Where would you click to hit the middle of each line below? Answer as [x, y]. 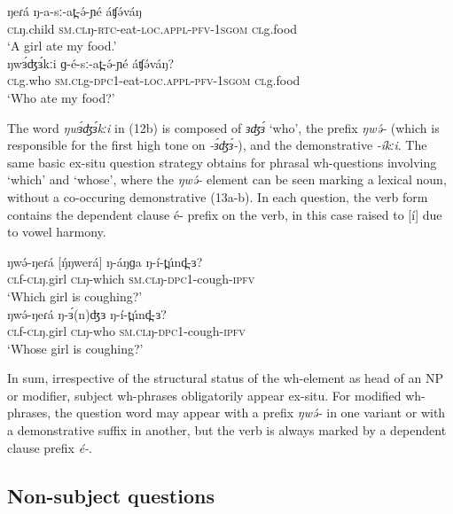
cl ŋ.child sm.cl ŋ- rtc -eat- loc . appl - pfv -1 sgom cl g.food [152, 28]
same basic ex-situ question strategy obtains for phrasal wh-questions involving [222, 162]
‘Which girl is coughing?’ [75, 296]
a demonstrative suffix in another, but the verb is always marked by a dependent [227, 430]
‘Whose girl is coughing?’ [75, 348]
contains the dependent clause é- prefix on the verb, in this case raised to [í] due [225, 214]
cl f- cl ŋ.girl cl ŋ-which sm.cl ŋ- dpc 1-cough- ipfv [131, 279]
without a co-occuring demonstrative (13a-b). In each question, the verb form [218, 196]
